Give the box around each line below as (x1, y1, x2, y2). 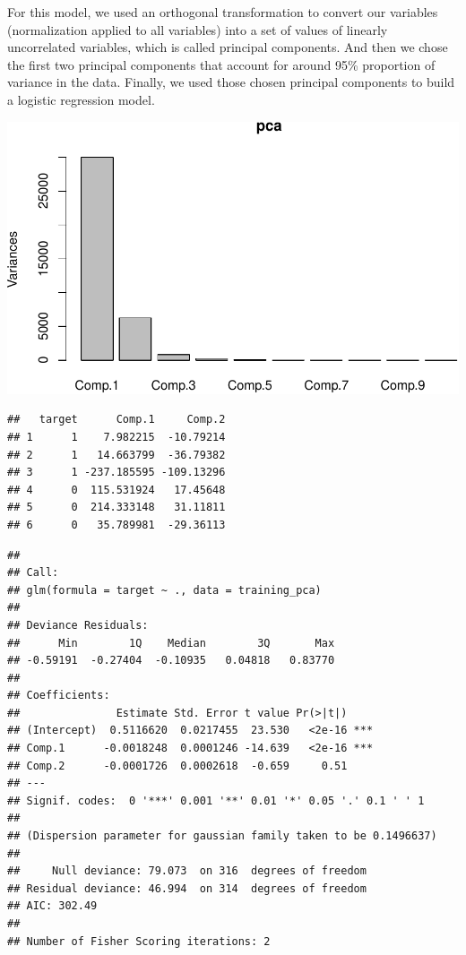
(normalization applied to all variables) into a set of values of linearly (7, 20, 388, 39)
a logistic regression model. (7, 90, 155, 108)
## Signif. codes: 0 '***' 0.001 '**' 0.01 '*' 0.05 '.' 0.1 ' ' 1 (7, 794, 425, 807)
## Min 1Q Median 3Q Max (7, 636, 335, 650)
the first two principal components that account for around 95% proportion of (7, 55, 436, 73)
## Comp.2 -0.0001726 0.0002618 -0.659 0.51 (7, 759, 348, 772)
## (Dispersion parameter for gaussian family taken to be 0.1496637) (7, 830, 437, 843)
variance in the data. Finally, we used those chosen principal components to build (7, 73, 455, 91)
